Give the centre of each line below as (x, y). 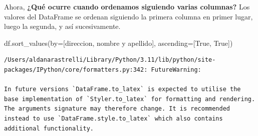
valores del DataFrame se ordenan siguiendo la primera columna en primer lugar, (128, 16)
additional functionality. (49, 128)
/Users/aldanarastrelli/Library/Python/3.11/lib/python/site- (110, 60)
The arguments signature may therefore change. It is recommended (117, 109)
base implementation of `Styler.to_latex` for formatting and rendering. (130, 99)
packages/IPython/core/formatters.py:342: (76, 69)
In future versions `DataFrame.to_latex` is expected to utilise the (122, 89)
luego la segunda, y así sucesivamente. (62, 26)
